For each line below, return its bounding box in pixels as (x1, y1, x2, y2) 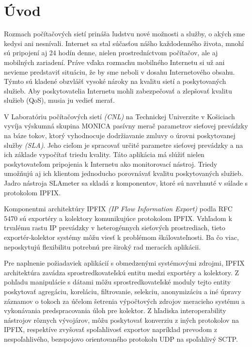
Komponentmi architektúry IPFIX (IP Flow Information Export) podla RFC (4, 204, 233, 214)
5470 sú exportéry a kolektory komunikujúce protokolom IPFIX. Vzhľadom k (4, 213, 232, 223)
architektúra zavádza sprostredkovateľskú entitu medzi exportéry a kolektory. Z (4, 267, 239, 277)
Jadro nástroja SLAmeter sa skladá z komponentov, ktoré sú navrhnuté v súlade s (4, 178, 248, 188)
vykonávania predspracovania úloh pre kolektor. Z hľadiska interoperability (4, 305, 226, 315)
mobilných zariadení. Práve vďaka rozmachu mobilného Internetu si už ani (4, 57, 225, 67)
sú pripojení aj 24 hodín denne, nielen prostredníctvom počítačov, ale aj (4, 47, 218, 58)
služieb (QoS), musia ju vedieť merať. (4, 95, 115, 105)
